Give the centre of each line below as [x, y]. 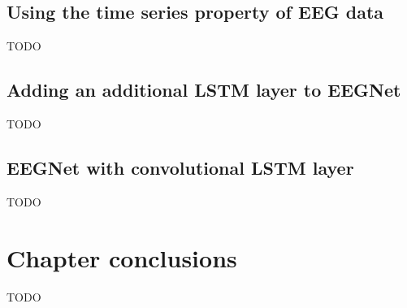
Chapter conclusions [122, 257]
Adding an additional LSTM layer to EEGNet [204, 90]
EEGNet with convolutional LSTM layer [180, 167]
